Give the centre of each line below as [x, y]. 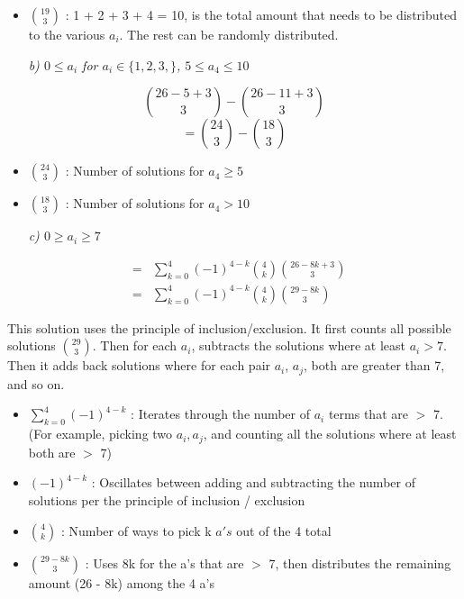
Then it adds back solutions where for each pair [139, 365]
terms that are [368, 414]
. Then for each [135, 345]
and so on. [36, 383]
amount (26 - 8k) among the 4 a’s [121, 582]
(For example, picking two [100, 434]
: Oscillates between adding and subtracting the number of [253, 482]
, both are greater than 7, [374, 365]
